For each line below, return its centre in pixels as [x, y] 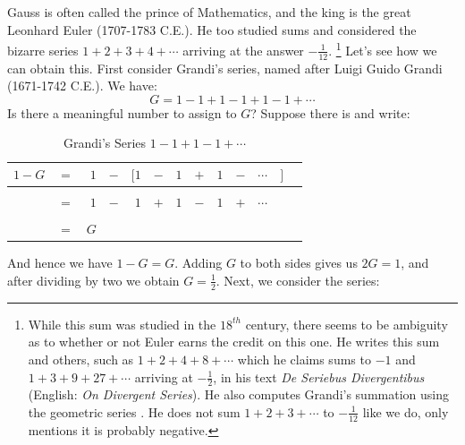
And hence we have [60, 263]
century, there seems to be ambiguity [347, 324]
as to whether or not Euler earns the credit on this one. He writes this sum [234, 342]
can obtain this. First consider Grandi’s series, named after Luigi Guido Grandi [225, 68]
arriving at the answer [243, 50]
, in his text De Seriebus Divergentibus [319, 377]
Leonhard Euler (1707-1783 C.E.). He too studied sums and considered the [212, 29]
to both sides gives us [299, 263]
